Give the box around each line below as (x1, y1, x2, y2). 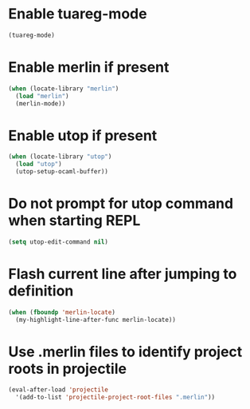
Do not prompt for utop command (8, 195, 233, 212)
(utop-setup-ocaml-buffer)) (15, 168, 109, 176)
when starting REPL (8, 212, 141, 230)
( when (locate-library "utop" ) (8, 153, 112, 161)
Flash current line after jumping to (8, 264, 237, 283)
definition (8, 281, 74, 300)
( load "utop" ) (15, 161, 62, 169)
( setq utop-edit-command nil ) (8, 237, 109, 246)
